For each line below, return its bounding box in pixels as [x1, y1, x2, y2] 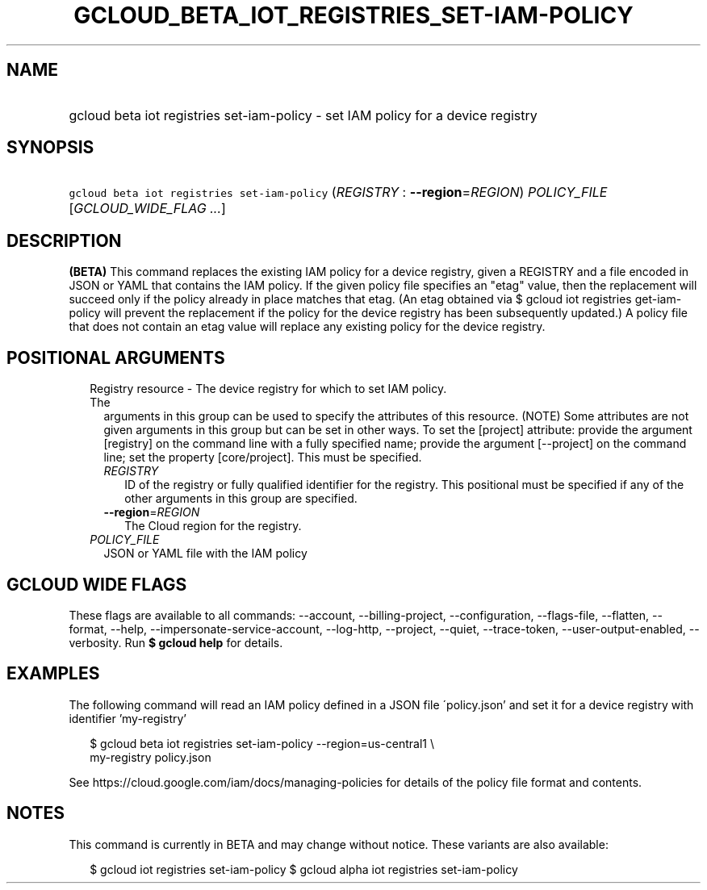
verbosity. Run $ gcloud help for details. [69, 635, 283, 650]
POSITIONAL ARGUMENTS [6, 347, 225, 368]
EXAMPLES [6, 663, 100, 684]
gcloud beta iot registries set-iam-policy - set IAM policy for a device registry [69, 107, 538, 123]
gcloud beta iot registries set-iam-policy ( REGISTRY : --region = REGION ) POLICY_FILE [69, 184, 608, 201]
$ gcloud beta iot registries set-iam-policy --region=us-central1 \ [90, 736, 435, 750]
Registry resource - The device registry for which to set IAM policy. [90, 382, 447, 396]
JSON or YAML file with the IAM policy [103, 546, 307, 561]
